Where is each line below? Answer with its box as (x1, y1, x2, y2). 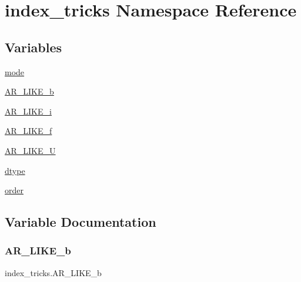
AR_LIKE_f (5, 125, 52, 137)
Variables (5, 38, 62, 56)
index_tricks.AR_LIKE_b (5, 266, 102, 278)
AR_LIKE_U (5, 144, 56, 156)
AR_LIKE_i (5, 105, 52, 117)
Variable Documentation (5, 213, 156, 231)
